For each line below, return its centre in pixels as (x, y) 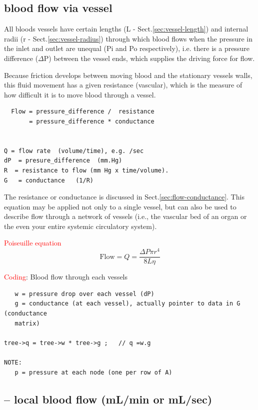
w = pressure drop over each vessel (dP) (84, 294)
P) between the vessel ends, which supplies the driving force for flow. (149, 58)
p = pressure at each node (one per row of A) (93, 372)
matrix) (27, 323)
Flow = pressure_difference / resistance (83, 112)
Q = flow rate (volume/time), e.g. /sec (74, 151)
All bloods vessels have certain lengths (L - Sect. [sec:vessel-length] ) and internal (126, 29)
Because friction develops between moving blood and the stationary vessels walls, (128, 75)
